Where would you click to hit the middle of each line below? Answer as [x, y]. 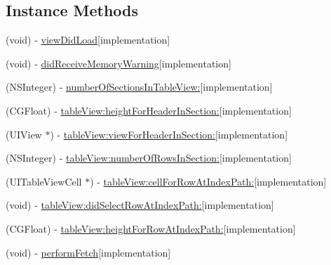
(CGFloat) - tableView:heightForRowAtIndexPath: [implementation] [151, 228]
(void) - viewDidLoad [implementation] [88, 40]
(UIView [24, 134]
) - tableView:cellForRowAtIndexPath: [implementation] [208, 181]
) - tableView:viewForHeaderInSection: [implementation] [169, 134]
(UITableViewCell [44, 181]
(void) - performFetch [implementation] [88, 252]
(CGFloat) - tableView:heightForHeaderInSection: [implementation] [149, 110]
